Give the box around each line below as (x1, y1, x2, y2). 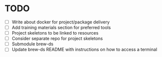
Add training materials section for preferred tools (11, 25, 111, 30)
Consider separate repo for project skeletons (11, 36, 103, 41)
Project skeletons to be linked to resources (11, 30, 99, 36)
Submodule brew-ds (11, 41, 54, 47)
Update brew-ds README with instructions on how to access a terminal (11, 47, 158, 53)
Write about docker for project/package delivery (11, 19, 110, 25)
